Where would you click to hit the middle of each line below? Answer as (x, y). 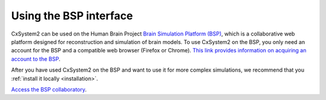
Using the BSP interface (72, 16)
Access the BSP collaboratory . (49, 89)
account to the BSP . (36, 59)
